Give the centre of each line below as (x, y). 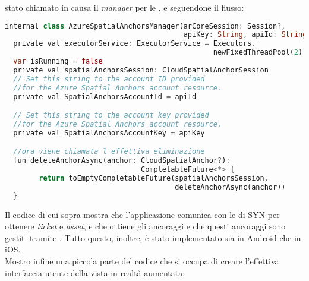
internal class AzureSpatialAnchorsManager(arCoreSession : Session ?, (145, 26)
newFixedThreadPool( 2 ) (258, 53)
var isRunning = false (58, 61)
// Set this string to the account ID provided (109, 79)
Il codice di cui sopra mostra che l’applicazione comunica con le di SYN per (142, 214)
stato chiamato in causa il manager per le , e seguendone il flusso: (124, 7)
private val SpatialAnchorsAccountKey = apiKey (109, 133)
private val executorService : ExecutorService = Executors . (135, 44)
